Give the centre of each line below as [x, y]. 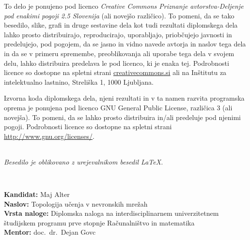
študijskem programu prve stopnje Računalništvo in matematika [99, 222]
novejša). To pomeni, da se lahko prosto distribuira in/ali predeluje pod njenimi [122, 117]
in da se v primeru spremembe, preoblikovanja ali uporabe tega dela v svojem [119, 53]
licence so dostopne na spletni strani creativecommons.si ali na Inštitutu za [115, 72]
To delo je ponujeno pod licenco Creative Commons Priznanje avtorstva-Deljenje [124, 6]
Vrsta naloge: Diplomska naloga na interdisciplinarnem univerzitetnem [111, 213]
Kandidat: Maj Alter [37, 194]
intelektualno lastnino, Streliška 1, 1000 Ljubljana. [79, 82]
